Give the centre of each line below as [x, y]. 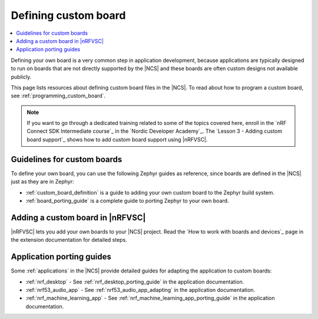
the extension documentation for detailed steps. [69, 240]
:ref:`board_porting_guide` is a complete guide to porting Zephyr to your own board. [127, 200]
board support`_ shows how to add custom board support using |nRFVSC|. [117, 139]
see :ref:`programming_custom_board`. [58, 96]
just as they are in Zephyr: [42, 182]
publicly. [21, 77]
